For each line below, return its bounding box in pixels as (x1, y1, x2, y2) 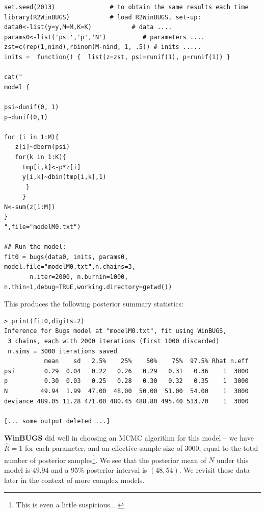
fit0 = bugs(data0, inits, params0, (4, 253, 128, 261)
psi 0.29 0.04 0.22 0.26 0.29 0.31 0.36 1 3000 (4, 367, 249, 375)
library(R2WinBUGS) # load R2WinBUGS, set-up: (4, 13, 201, 21)
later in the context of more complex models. (4, 474, 145, 485)
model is (4, 465, 31, 475)
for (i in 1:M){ (4, 133, 59, 141)
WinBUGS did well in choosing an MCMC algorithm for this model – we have (4, 432, 254, 443)
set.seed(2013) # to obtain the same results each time (4, 4, 249, 11)
